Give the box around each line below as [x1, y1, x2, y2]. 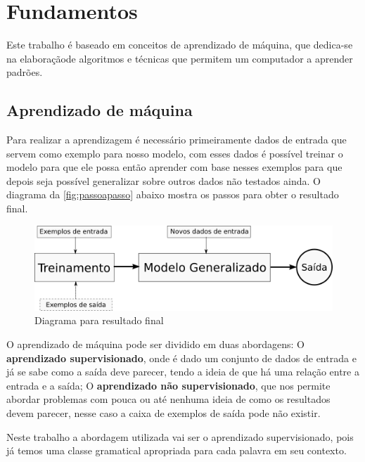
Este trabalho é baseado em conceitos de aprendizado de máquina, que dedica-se [6, 37, 353, 52]
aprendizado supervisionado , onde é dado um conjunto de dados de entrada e [6, 350, 357, 365]
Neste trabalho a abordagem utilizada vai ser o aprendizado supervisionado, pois [6, 429, 354, 444]
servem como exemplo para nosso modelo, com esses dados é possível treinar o [6, 146, 343, 160]
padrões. [6, 65, 43, 79]
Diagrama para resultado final [34, 313, 164, 328]
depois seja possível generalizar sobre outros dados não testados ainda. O [6, 173, 321, 188]
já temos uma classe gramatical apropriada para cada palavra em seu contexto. [6, 443, 347, 458]
